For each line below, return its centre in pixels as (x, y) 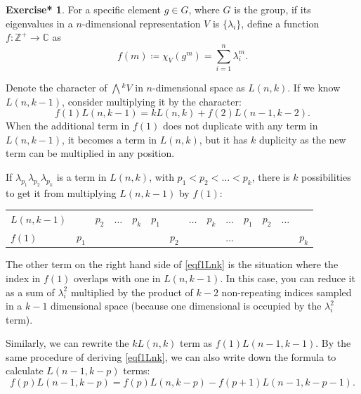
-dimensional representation (141, 23)
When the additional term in (68, 126)
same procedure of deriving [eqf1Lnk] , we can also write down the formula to (171, 356)
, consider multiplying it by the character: (152, 101)
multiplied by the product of (132, 292)
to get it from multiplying (61, 192)
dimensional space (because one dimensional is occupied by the (186, 306)
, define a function (280, 23)
